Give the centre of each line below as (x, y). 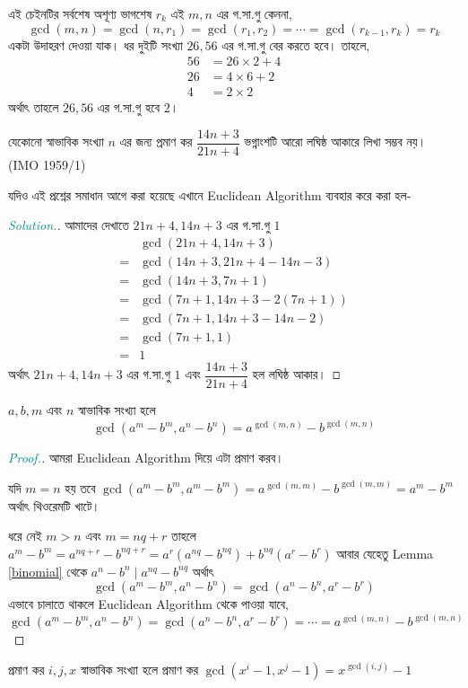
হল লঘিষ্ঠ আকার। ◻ (296, 374)
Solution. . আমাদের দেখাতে (69, 225)
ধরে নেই (25, 536)
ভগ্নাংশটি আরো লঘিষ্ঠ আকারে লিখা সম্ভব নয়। (335, 141)
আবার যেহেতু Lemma (385, 553)
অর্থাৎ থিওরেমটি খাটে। (54, 505)
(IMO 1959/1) (47, 164)
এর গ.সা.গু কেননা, (254, 13)
